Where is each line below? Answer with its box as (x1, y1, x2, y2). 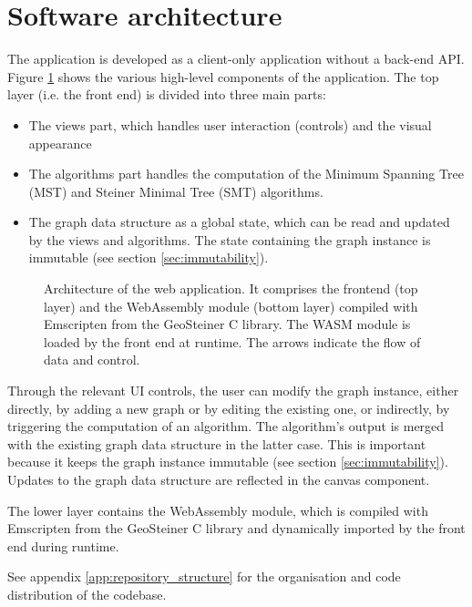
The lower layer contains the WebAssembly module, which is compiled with (7, 500, 428, 520)
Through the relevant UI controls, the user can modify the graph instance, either (7, 381, 459, 400)
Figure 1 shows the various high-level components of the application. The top (7, 67, 439, 86)
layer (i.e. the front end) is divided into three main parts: (7, 85, 326, 104)
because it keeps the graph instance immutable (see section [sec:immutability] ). (7, 452, 448, 471)
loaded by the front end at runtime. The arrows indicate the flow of (44, 332, 421, 351)
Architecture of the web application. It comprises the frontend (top (44, 279, 418, 298)
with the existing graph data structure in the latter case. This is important (7, 434, 426, 453)
